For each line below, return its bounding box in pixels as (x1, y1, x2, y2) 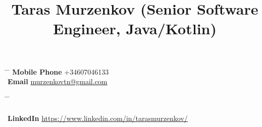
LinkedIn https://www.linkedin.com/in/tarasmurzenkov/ (8, 112, 188, 123)
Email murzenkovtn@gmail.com (8, 76, 108, 87)
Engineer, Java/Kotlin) (53, 18, 217, 39)
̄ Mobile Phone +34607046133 (8, 66, 109, 77)
